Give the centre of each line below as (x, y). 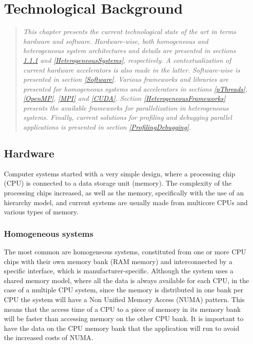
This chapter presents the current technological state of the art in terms (130, 31)
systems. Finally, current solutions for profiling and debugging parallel (127, 117)
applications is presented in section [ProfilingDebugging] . (107, 127)
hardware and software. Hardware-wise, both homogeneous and (116, 41)
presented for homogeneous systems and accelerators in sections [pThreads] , (135, 88)
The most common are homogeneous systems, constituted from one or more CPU (125, 252)
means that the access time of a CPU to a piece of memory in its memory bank (122, 309)
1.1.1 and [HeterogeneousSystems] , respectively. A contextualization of (127, 60)
